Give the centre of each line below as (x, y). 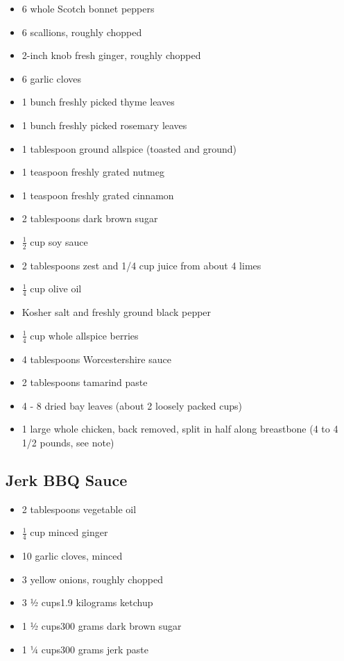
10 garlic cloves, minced (72, 556)
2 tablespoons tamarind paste (85, 382)
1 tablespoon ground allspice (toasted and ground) (129, 148)
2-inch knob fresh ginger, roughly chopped (111, 55)
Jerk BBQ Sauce (67, 479)
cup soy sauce (59, 241)
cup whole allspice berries (84, 335)
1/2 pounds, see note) (68, 442)
